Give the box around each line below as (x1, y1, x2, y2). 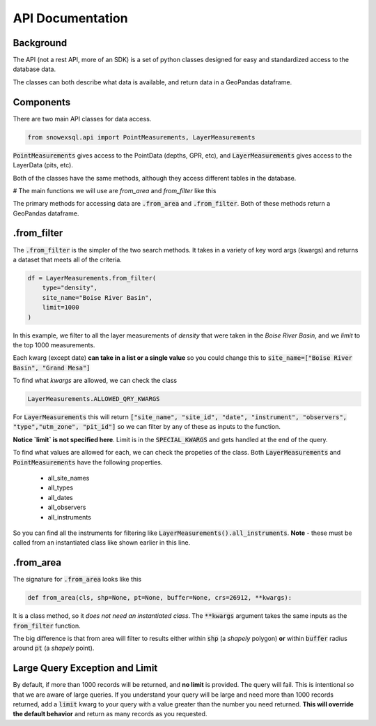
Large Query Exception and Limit (13, 663, 158, 674)
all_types (47, 483, 73, 492)
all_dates (47, 493, 73, 501)
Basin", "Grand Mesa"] (13, 363, 91, 372)
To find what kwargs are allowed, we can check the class (13, 377, 178, 385)
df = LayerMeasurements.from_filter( (27, 274, 157, 282)
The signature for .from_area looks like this (13, 575, 142, 584)
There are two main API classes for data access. (13, 114, 152, 123)
